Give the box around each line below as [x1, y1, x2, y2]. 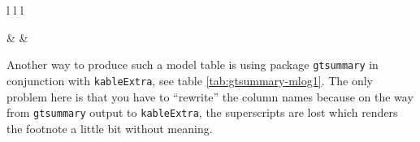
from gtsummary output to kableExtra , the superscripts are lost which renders [6, 104, 398, 121]
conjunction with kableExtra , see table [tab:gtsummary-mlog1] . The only [6, 71, 373, 88]
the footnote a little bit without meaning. [6, 119, 213, 136]
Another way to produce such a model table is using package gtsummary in [6, 56, 379, 73]
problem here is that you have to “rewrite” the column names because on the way [6, 88, 414, 105]
